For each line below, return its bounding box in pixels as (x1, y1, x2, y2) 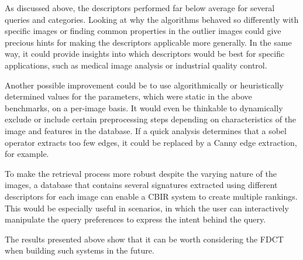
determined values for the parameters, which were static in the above (5, 90, 252, 102)
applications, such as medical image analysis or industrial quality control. (5, 59, 267, 71)
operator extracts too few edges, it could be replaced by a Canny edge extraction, (5, 136, 297, 148)
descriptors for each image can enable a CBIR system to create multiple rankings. (5, 190, 298, 202)
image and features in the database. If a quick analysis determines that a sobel (5, 124, 287, 136)
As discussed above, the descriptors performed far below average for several (5, 2, 275, 13)
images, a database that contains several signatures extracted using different (5, 179, 278, 191)
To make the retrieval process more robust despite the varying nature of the (5, 167, 277, 179)
